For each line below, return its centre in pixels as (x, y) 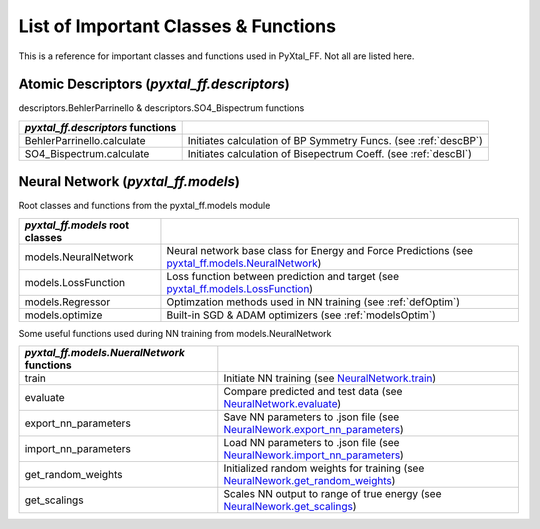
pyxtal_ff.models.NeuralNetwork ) (244, 263)
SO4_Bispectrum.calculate (87, 153)
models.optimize (63, 315)
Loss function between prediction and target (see (283, 276)
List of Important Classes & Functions (177, 26)
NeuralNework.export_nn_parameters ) (313, 430)
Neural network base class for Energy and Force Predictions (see (320, 250)
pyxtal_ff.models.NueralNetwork (104, 353)
